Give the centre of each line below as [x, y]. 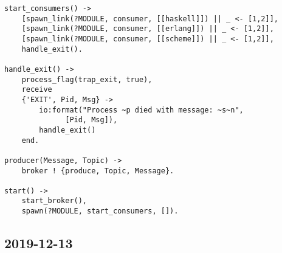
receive [37, 90]
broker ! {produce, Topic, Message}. [98, 171]
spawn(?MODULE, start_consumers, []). [100, 211]
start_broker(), [54, 201]
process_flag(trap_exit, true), [87, 79]
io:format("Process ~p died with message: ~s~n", [141, 110]
